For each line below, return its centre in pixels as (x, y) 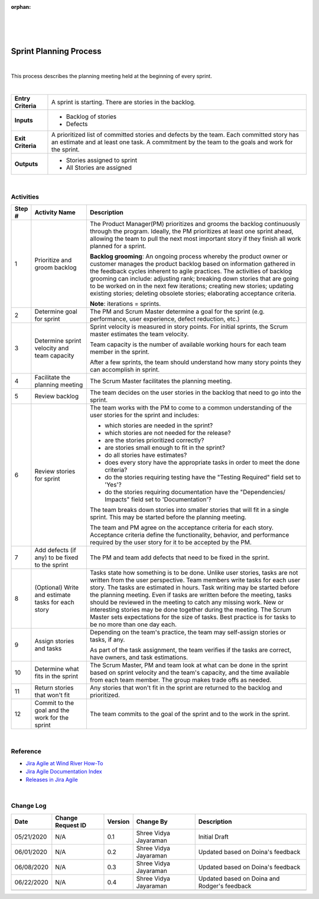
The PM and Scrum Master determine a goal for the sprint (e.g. (177, 312)
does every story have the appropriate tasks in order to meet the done (202, 463)
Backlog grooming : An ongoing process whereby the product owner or (189, 256)
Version (118, 821)
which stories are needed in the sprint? (159, 426)
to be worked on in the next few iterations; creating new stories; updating (191, 286)
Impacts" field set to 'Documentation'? (158, 500)
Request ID (71, 825)
